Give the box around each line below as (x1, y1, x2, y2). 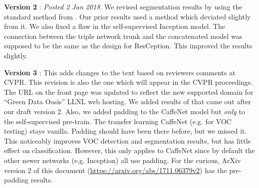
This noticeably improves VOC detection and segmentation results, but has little (4, 135, 251, 146)
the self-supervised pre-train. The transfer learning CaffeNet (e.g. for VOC (4, 116, 232, 126)
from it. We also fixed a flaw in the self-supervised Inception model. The (4, 21, 225, 31)
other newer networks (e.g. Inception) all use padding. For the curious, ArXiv (4, 155, 241, 165)
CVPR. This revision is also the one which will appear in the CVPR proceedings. (4, 77, 253, 87)
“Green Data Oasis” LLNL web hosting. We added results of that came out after (4, 96, 251, 107)
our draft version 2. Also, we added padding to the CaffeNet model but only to (4, 106, 246, 116)
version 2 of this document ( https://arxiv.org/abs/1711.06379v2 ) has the (4, 165, 227, 175)
